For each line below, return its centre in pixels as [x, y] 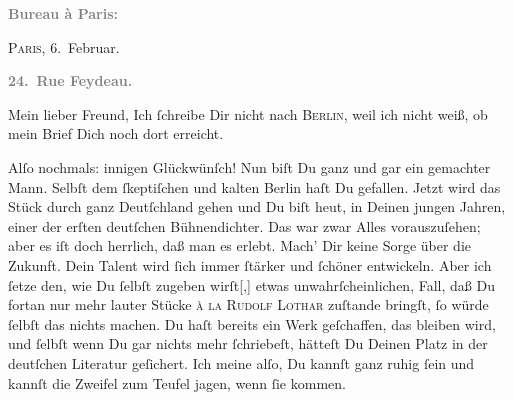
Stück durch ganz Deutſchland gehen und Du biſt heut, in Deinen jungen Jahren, [257, 206]
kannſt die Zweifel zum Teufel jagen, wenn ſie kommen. [177, 382]
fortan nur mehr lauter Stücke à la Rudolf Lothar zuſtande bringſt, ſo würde [248, 304]
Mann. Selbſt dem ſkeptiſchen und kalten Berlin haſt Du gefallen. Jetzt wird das [254, 186]
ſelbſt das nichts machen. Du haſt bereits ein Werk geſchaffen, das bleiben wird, [252, 323]
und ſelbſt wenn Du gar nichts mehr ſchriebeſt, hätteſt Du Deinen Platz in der [248, 343]
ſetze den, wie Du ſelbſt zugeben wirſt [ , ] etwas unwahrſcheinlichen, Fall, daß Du [251, 284]
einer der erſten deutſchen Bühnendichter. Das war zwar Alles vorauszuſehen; [244, 225]
